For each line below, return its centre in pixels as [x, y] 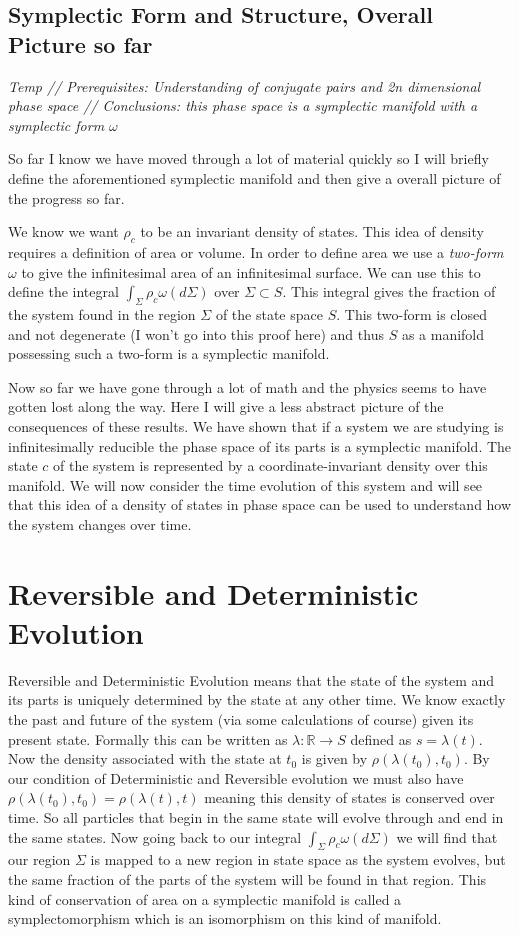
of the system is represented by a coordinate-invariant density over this [270, 465]
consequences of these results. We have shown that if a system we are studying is [256, 425]
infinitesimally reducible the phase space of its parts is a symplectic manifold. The [260, 445]
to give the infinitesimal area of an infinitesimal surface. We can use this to [251, 271]
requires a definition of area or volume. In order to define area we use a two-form [256, 251]
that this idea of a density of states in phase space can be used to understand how [260, 504]
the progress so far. [66, 197]
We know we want [63, 231]
